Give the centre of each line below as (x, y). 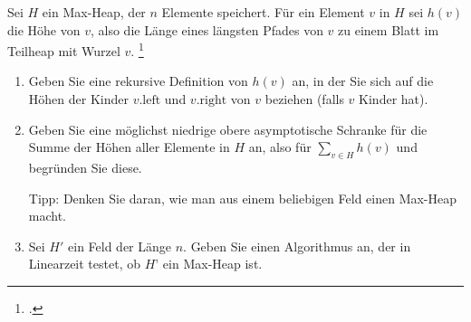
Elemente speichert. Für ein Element (263, 12)
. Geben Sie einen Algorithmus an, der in (297, 246)
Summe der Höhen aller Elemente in (129, 147)
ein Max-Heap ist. (212, 264)
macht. (48, 216)
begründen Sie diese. (85, 168)
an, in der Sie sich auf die (363, 81)
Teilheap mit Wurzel (64, 50)
